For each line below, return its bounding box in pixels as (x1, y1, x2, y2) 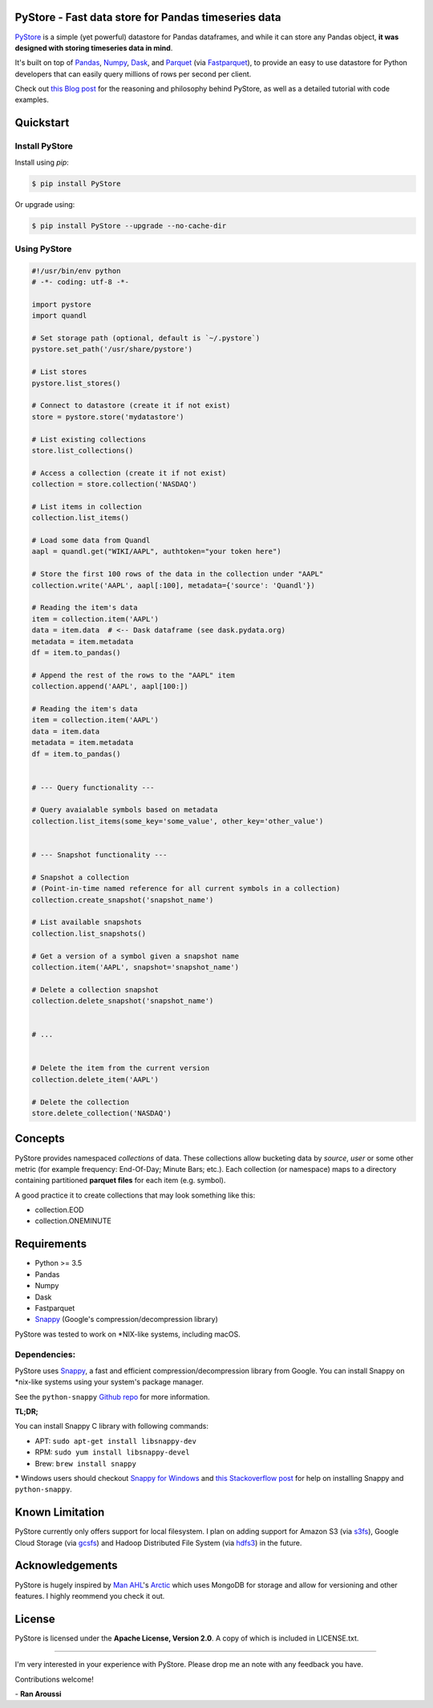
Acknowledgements (14, 1559, 118, 1572)
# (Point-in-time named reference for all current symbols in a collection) (31, 884, 341, 893)
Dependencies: (14, 1349, 76, 1360)
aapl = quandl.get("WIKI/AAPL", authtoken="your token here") (31, 547, 281, 556)
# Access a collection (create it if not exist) (31, 468, 227, 478)
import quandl (31, 311, 87, 320)
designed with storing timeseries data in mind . (14, 43, 173, 52)
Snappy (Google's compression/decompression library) (34, 1315, 218, 1324)
